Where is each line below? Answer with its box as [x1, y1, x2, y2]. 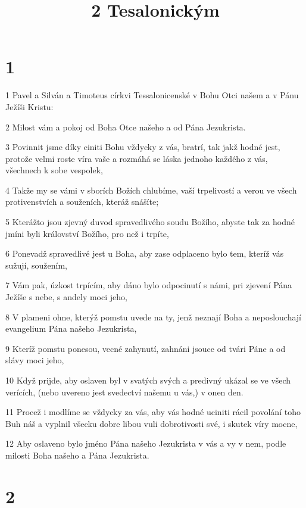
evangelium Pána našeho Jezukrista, [5, 322, 137, 335]
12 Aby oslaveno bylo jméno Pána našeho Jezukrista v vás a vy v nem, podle [5, 437, 286, 450]
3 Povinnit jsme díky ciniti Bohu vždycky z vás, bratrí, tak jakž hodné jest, [5, 141, 280, 153]
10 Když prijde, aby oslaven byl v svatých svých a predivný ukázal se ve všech [5, 374, 291, 386]
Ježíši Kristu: [5, 100, 54, 113]
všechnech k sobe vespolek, [5, 164, 103, 176]
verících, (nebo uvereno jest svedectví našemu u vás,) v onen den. [5, 385, 243, 398]
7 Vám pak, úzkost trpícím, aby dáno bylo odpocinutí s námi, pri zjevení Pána [5, 279, 292, 291]
